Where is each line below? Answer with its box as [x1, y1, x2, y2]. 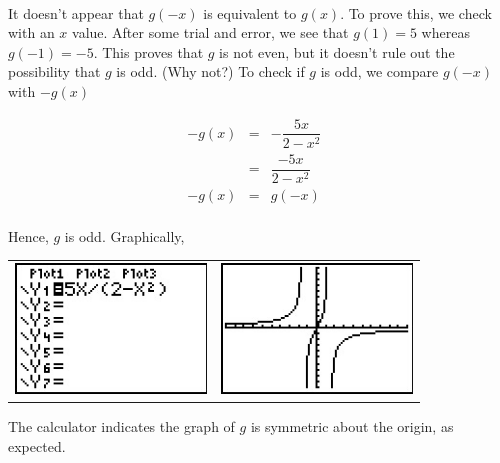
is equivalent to [203, 2, 297, 23]
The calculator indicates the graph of [8, 416, 235, 437]
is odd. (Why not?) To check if [116, 61, 305, 82]
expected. [8, 435, 66, 456]
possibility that [8, 61, 101, 82]
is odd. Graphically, [64, 225, 185, 246]
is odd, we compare [320, 61, 439, 82]
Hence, [8, 225, 49, 246]
